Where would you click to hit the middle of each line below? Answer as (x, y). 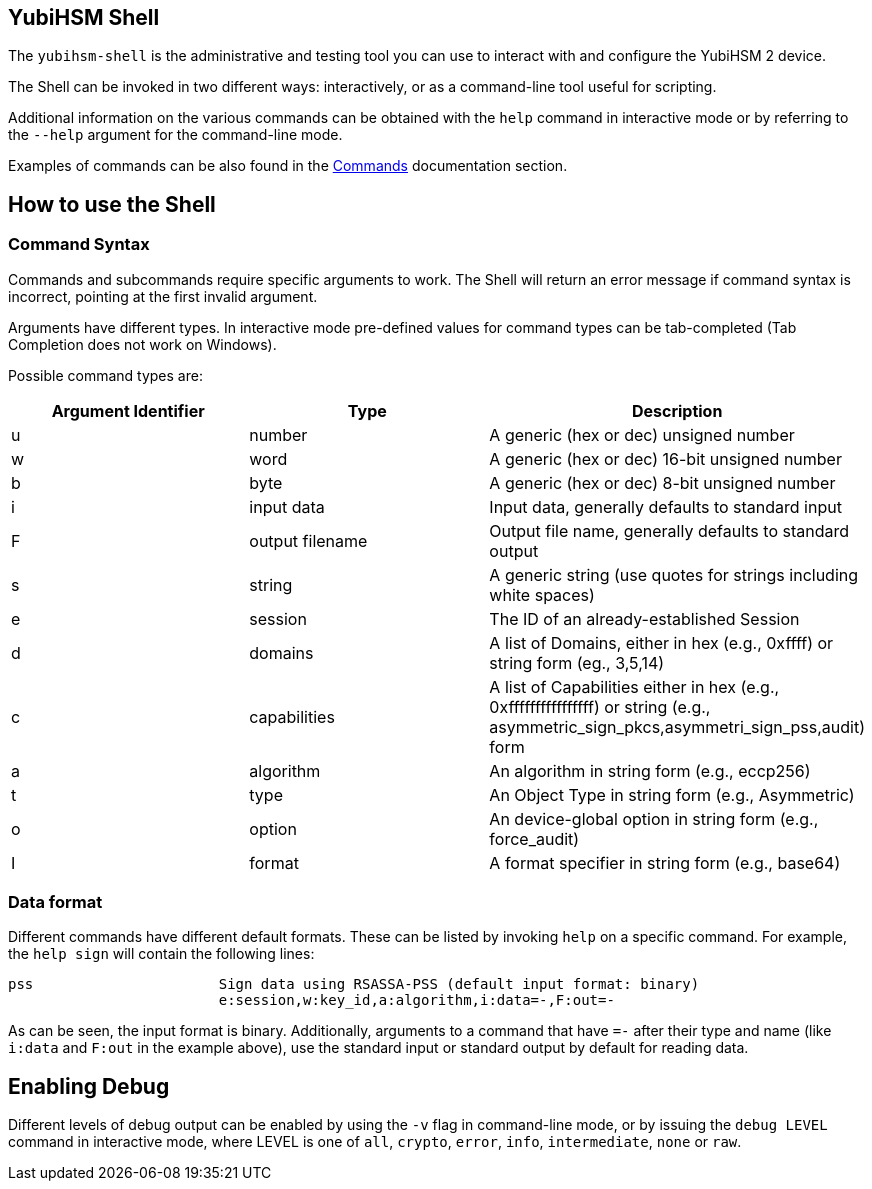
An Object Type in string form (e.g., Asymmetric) (672, 794)
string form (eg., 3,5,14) (577, 662)
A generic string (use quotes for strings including (674, 574)
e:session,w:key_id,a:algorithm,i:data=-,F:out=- (416, 1000)
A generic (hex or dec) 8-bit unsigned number (662, 482)
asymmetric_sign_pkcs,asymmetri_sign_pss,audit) (677, 726)
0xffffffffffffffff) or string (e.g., (600, 706)
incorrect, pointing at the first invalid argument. (163, 296)
